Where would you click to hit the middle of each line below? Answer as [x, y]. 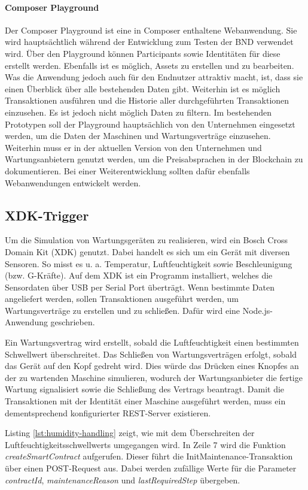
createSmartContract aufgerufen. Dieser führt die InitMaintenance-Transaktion [149, 456]
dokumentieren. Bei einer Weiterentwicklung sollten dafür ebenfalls [127, 170]
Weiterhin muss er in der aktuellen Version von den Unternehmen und [133, 147]
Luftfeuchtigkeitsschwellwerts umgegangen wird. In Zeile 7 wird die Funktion [145, 444]
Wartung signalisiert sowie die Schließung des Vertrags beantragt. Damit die [145, 389]
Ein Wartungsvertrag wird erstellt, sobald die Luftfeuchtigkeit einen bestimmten [152, 342]
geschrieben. [73, 322]
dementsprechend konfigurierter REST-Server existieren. [108, 412]
